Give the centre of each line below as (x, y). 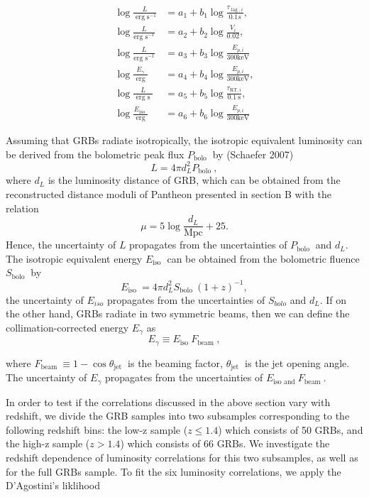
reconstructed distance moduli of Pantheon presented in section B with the (169, 194)
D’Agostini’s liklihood (53, 485)
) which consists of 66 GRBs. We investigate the (225, 443)
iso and (284, 382)
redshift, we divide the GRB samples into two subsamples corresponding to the (178, 416)
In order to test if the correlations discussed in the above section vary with (168, 402)
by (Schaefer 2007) (253, 154)
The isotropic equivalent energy (74, 258)
